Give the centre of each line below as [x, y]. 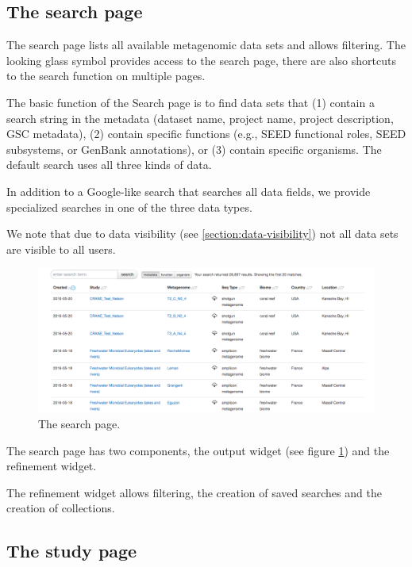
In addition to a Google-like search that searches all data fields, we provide [189, 191]
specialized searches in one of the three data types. [129, 207]
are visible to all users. [61, 249]
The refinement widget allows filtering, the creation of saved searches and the [194, 492]
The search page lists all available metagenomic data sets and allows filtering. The [206, 45]
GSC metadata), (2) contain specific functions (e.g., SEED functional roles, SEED [206, 134]
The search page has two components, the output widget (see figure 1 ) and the [198, 450]
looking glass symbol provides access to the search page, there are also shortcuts [201, 60]
